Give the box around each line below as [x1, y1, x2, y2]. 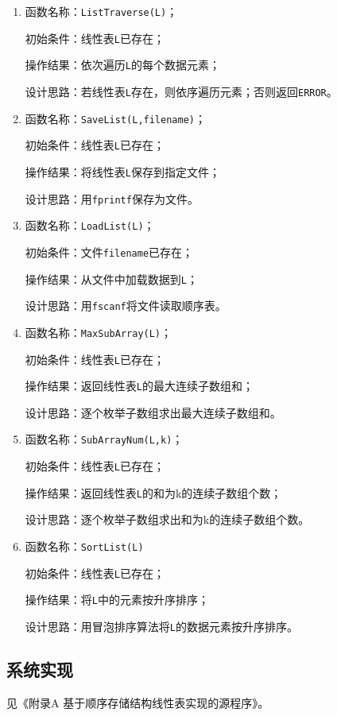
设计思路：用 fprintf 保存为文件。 [25, 190, 199, 207]
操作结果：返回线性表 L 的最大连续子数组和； [25, 377, 254, 394]
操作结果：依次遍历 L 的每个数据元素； [25, 56, 220, 73]
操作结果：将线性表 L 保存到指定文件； [25, 163, 220, 180]
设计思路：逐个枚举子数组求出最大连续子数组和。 [25, 404, 281, 420]
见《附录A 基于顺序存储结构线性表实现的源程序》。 [6, 694, 269, 710]
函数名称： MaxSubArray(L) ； [25, 323, 172, 340]
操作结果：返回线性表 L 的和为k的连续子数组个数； [25, 484, 282, 501]
